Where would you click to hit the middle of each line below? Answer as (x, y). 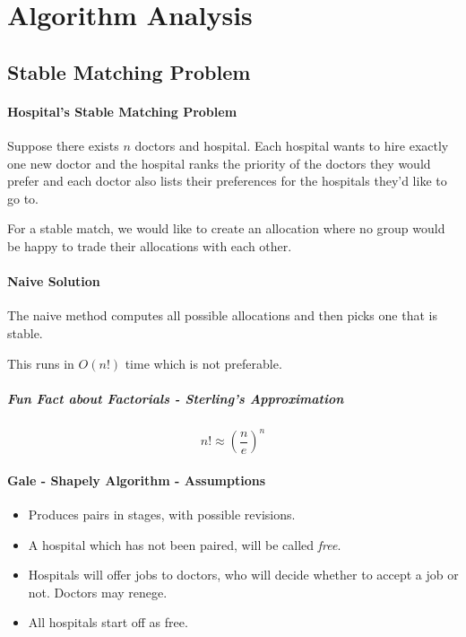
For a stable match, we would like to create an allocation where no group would (226, 228)
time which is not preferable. (203, 363)
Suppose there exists (63, 145)
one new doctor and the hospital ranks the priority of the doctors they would (219, 163)
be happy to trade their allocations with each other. (150, 245)
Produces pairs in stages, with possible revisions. (162, 514)
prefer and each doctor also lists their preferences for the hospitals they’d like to (227, 181)
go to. (23, 198)
